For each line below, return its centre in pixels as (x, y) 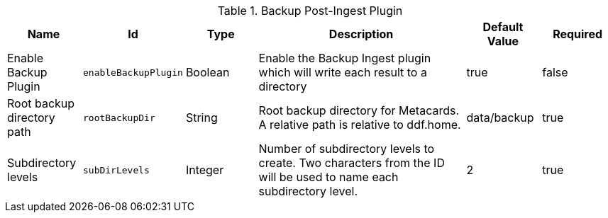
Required (578, 34)
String (201, 117)
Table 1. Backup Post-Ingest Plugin (310, 11)
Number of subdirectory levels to (347, 149)
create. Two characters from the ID (352, 163)
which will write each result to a (343, 72)
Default (503, 27)
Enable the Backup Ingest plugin (345, 58)
